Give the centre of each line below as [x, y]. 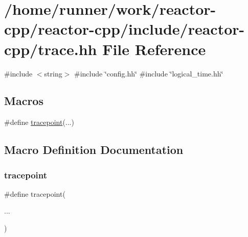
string [53, 73]
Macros [24, 101]
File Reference [154, 49]
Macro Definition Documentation [94, 150]
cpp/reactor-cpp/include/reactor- [125, 29]
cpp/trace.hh [51, 49]
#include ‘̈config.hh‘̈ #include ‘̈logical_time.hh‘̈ [149, 73]
